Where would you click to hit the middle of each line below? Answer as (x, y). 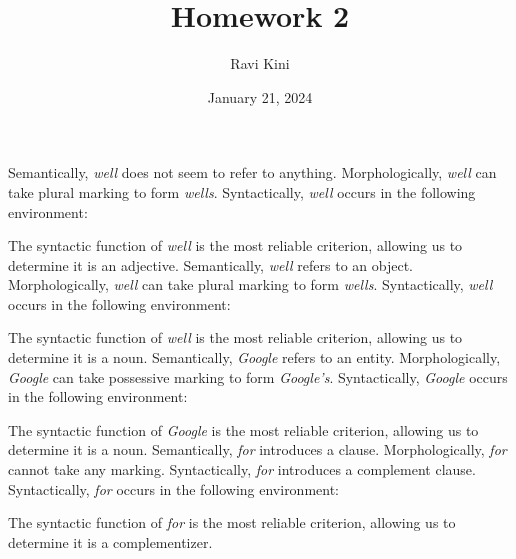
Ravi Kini (260, 63)
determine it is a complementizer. (110, 541)
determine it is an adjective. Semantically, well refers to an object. (210, 264)
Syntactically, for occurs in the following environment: (174, 488)
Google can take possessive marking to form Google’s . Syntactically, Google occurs (258, 376)
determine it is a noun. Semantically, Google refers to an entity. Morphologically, (254, 357)
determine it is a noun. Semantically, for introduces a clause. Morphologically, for (257, 449)
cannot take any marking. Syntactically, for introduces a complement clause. (242, 469)
